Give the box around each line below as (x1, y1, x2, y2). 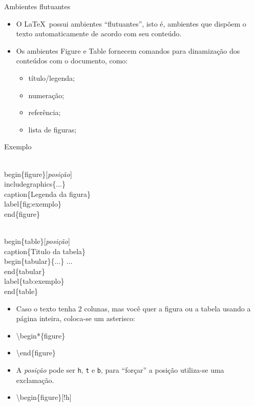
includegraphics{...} (4, 178, 66, 189)
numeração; (28, 89, 65, 100)
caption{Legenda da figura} (4, 188, 91, 199)
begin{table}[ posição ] (4, 236, 70, 246)
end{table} (4, 286, 38, 297)
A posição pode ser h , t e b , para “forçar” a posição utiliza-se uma (16, 365, 224, 375)
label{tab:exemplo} (4, 276, 65, 286)
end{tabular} (4, 265, 46, 276)
